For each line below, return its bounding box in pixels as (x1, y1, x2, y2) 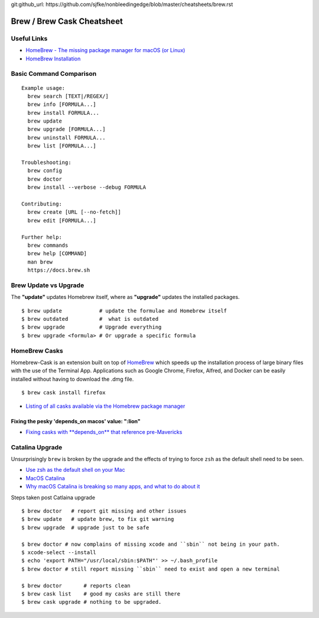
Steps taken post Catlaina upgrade (11, 494, 96, 501)
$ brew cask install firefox (21, 390, 106, 396)
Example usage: (21, 85, 66, 91)
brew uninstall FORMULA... (27, 134, 106, 141)
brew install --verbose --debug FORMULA (27, 184, 147, 191)
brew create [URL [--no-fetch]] (27, 209, 121, 215)
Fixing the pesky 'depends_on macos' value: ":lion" (11, 417, 141, 424)
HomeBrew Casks (11, 346, 63, 355)
